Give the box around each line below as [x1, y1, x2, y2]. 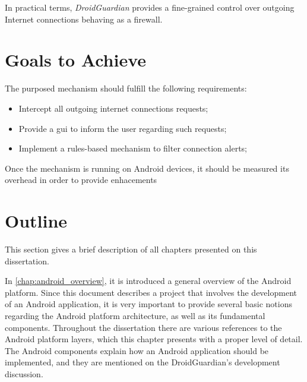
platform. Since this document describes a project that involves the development [5, 286, 297, 298]
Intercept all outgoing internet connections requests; [18, 102, 208, 114]
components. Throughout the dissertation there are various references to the [5, 321, 282, 333]
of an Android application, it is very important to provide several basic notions [5, 298, 292, 310]
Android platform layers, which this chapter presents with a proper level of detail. [5, 333, 303, 345]
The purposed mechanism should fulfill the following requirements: [5, 82, 247, 94]
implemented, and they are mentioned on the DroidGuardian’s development [5, 356, 280, 368]
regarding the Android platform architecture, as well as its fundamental [5, 309, 265, 321]
